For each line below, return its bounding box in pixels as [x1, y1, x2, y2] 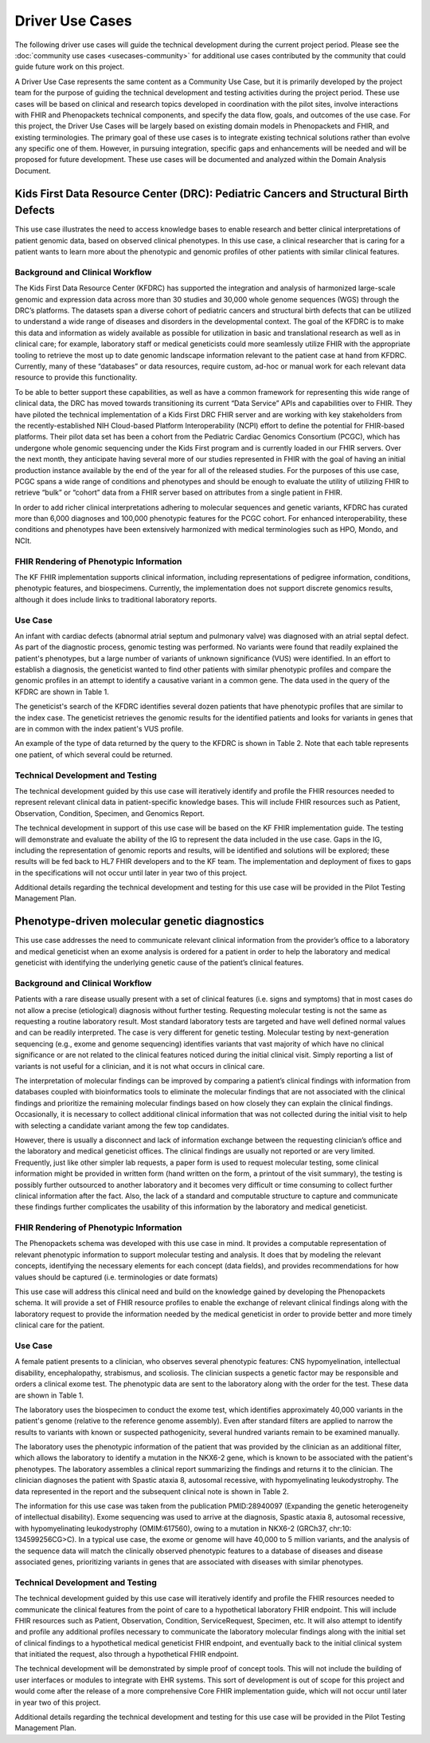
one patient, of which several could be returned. [14, 750, 173, 759]
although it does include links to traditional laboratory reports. [14, 594, 217, 604]
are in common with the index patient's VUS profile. [14, 724, 184, 734]
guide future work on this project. [14, 62, 125, 72]
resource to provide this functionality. [14, 373, 138, 382]
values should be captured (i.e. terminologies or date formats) [14, 1272, 218, 1282]
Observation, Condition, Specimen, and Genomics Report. [14, 808, 205, 818]
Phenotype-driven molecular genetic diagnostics [14, 914, 264, 929]
